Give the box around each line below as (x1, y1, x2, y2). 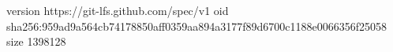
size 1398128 (6, 33, 66, 50)
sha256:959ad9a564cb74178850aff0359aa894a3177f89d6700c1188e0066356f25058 (6, 17, 387, 34)
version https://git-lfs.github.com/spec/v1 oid (6, 2, 229, 18)
